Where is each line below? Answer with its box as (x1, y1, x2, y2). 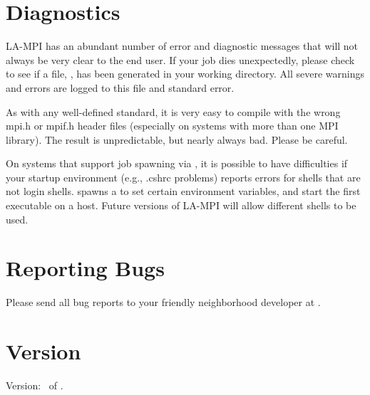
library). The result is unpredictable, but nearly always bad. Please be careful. (6, 132, 348, 147)
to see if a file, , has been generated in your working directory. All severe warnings (6, 66, 365, 81)
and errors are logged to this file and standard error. (6, 80, 235, 95)
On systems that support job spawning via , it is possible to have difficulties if (6, 156, 348, 171)
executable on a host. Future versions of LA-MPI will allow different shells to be (6, 198, 356, 213)
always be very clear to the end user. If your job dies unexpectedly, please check (6, 52, 355, 67)
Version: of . (6, 378, 63, 393)
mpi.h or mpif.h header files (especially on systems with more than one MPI (6, 118, 339, 133)
